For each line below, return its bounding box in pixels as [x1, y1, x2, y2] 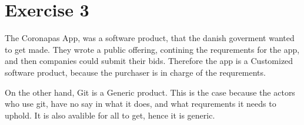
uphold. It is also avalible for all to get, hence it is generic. [5, 109, 215, 121]
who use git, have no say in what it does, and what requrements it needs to [5, 97, 276, 110]
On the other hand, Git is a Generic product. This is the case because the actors [5, 86, 295, 98]
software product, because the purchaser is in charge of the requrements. [5, 66, 266, 78]
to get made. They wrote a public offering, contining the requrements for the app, [5, 43, 300, 55]
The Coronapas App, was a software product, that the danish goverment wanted [5, 32, 295, 44]
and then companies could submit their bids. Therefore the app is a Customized [5, 55, 293, 67]
